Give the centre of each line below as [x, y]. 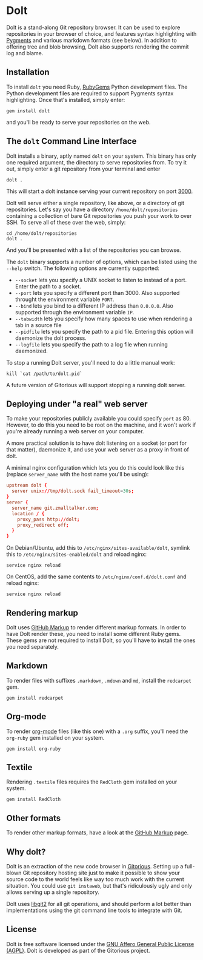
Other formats [34, 818]
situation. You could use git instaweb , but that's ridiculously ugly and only [99, 886]
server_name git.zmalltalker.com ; [55, 508]
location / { [28, 513]
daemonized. [32, 351]
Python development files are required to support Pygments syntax [90, 93]
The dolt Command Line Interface [72, 141]
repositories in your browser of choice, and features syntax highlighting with [101, 33]
